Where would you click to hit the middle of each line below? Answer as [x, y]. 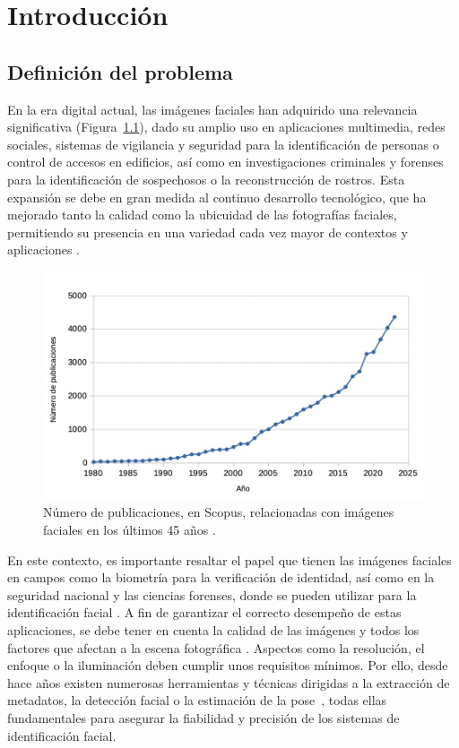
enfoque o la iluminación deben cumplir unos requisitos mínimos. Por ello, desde [228, 665]
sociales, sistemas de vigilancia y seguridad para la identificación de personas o [223, 144]
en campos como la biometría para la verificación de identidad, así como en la [221, 577]
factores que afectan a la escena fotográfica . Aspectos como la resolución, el [216, 647]
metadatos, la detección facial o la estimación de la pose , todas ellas [197, 700]
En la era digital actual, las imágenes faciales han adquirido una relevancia [212, 109]
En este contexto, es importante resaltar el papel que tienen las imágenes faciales [229, 559]
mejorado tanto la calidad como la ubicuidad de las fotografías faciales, [202, 215]
